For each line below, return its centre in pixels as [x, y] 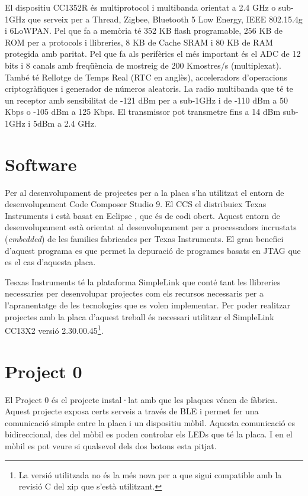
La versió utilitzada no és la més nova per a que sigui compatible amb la [150, 474]
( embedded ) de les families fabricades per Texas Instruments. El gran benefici [144, 239]
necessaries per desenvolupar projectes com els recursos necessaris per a [134, 293]
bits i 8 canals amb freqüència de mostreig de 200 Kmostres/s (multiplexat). [143, 65]
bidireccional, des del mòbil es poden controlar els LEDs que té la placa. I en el [149, 434]
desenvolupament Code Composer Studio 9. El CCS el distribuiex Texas [136, 204]
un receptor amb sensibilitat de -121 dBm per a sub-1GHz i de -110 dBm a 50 [146, 100]
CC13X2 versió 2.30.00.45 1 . [54, 329]
